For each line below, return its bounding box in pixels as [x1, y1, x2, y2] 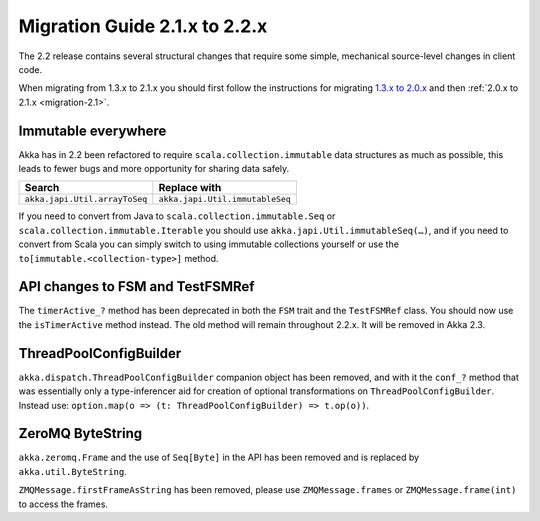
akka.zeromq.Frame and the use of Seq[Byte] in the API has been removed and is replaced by [18, 451, 420, 464]
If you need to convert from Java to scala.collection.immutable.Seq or [18, 210, 336, 222]
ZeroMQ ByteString [18, 425, 143, 442]
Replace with [158, 181, 222, 195]
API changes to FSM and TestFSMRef [18, 278, 255, 295]
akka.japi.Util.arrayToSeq [24, 194, 148, 205]
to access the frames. [18, 498, 109, 510]
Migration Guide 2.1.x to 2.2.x [18, 15, 268, 37]
